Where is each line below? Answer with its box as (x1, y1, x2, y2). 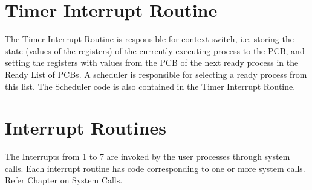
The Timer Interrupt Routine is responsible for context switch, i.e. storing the (5, 33, 294, 45)
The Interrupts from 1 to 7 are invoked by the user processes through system (5, 150, 290, 163)
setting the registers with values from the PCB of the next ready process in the (5, 56, 299, 69)
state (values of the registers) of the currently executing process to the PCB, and (5, 44, 305, 57)
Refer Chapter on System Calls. (5, 174, 123, 186)
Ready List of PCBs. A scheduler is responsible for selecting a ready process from (5, 68, 307, 80)
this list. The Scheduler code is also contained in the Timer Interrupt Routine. (5, 80, 296, 92)
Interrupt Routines (5, 115, 167, 140)
